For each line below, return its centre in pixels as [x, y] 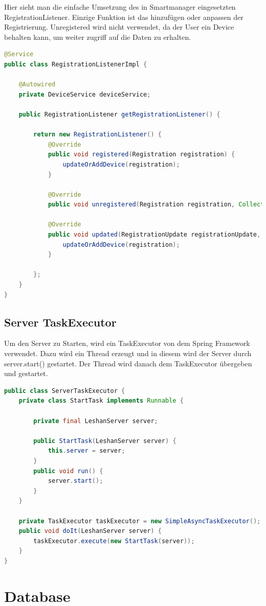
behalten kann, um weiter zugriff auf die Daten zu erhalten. [98, 37]
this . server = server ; [86, 451]
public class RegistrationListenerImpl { [76, 64]
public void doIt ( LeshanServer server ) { [90, 531]
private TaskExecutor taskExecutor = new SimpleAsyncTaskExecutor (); [140, 521]
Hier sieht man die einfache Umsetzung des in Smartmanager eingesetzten [120, 7]
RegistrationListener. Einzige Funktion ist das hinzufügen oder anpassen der [124, 17]
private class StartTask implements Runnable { [101, 401]
